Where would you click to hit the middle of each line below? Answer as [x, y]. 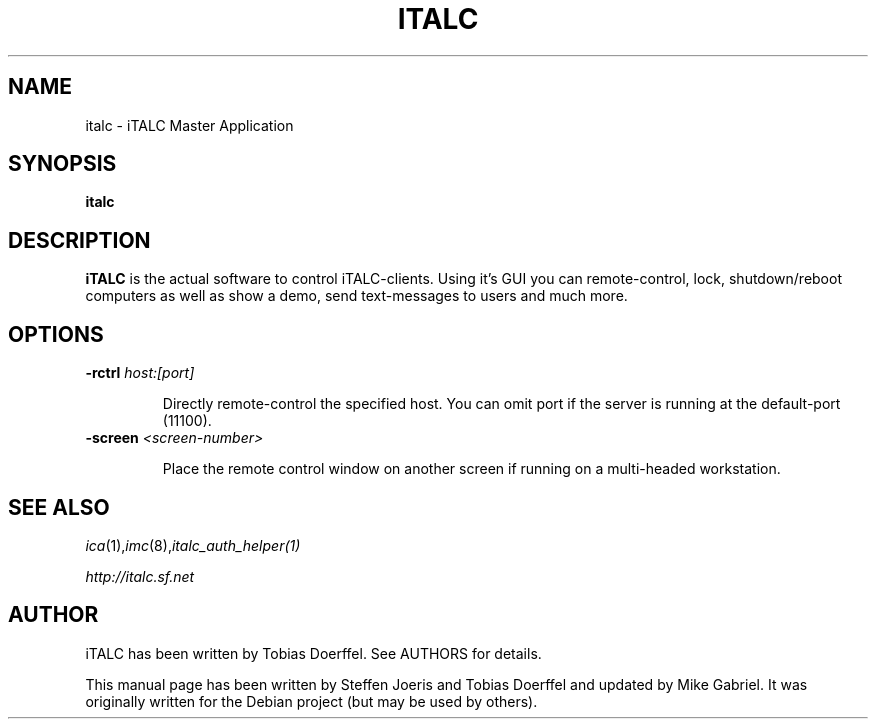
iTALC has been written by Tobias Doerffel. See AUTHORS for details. [313, 653]
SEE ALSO [59, 507]
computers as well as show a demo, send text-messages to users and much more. [356, 296]
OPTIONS [56, 334]
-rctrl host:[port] [140, 373]
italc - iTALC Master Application [189, 125]
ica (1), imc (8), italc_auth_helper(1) [193, 545]
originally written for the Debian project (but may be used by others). [311, 701]
